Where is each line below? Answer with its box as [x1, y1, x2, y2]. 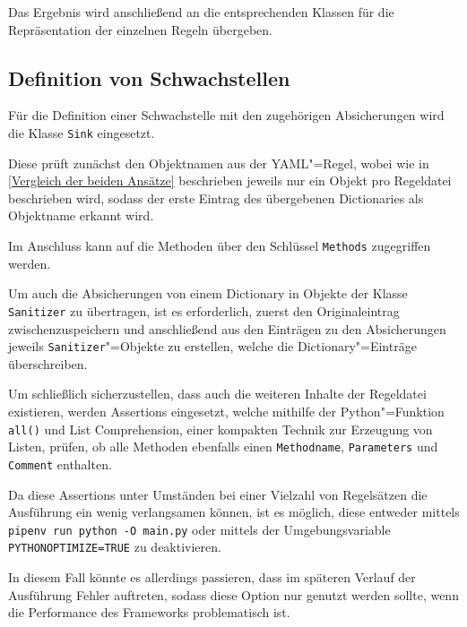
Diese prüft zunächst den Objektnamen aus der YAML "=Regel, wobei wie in [8, 153, 429, 172]
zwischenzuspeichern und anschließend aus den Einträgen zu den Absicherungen [8, 319, 446, 338]
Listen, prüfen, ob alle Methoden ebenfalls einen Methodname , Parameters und [8, 437, 438, 456]
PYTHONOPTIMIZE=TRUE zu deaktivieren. [8, 537, 221, 556]
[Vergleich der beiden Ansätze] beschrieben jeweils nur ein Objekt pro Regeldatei [8, 171, 452, 190]
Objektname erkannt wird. [8, 206, 154, 225]
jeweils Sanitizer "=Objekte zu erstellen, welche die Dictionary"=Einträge [8, 337, 417, 356]
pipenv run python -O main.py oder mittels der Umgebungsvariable [8, 520, 391, 538]
